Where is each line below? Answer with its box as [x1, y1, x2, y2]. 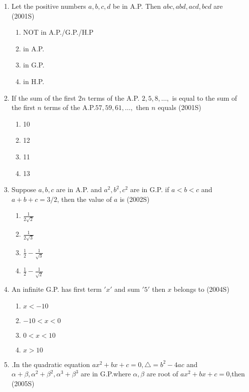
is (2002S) [119, 194, 150, 204]
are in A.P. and [56, 184, 102, 195]
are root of [146, 369, 178, 379]
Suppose [11, 184, 37, 195]
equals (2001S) [157, 102, 202, 112]
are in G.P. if [130, 184, 169, 195]
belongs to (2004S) [173, 284, 230, 294]
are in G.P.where [80, 369, 131, 379]
